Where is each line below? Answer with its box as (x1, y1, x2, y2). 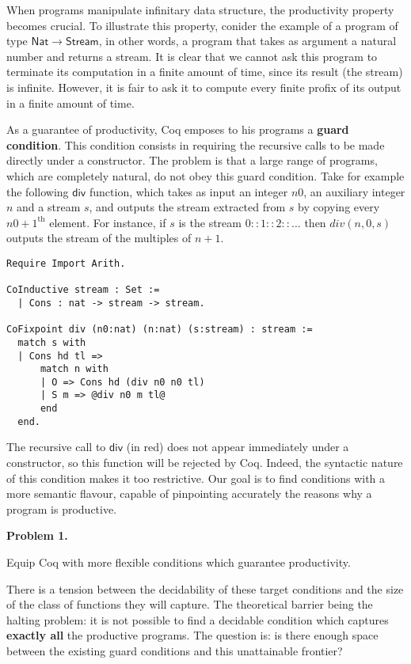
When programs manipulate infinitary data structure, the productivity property (6, 2, 394, 17)
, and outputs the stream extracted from (89, 199, 286, 215)
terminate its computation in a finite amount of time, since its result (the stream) (6, 63, 403, 80)
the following (6, 183, 69, 199)
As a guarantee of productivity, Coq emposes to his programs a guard (6, 121, 349, 138)
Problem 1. (6, 527, 68, 544)
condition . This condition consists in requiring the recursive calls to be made (6, 136, 385, 153)
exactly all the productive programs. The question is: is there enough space (6, 627, 379, 643)
